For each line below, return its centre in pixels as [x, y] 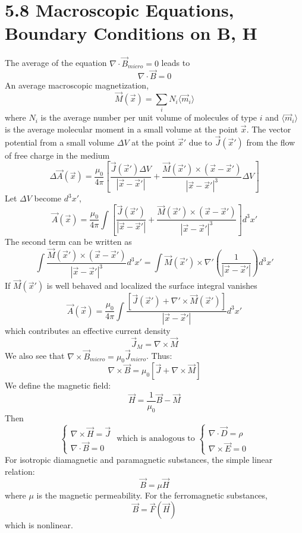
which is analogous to [156, 439]
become [48, 198]
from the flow [271, 142]
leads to [176, 63]
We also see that [35, 356]
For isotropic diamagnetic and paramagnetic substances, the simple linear [139, 460]
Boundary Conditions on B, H [131, 33]
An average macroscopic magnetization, [77, 85]
